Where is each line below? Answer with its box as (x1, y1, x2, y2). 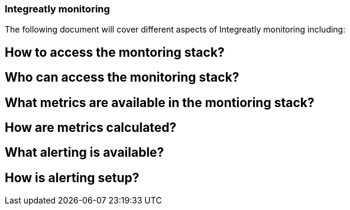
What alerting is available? (5, 145, 164, 160)
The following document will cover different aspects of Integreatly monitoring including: (5, 24, 346, 35)
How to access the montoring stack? (5, 44, 225, 60)
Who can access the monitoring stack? (5, 70, 239, 85)
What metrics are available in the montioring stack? (5, 95, 315, 110)
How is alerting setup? (5, 170, 140, 185)
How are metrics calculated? (5, 120, 177, 135)
